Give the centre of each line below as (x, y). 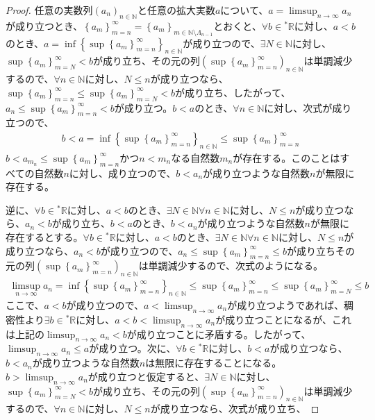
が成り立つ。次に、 (133, 348)
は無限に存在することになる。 (214, 363)
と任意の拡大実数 (176, 10)
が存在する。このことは (286, 157)
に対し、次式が (298, 107)
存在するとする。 (44, 236)
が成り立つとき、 (44, 25)
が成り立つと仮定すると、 (146, 376)
